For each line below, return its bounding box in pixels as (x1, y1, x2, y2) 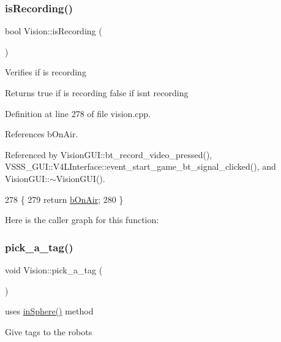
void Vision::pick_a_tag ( (5, 263, 103, 276)
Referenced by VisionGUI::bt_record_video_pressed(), (5, 148, 212, 161)
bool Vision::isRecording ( (5, 25, 102, 37)
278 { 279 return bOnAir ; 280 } (5, 192, 124, 205)
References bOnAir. (5, 127, 78, 140)
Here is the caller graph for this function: (5, 213, 159, 226)
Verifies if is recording (5, 66, 86, 78)
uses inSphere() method (5, 305, 94, 317)
